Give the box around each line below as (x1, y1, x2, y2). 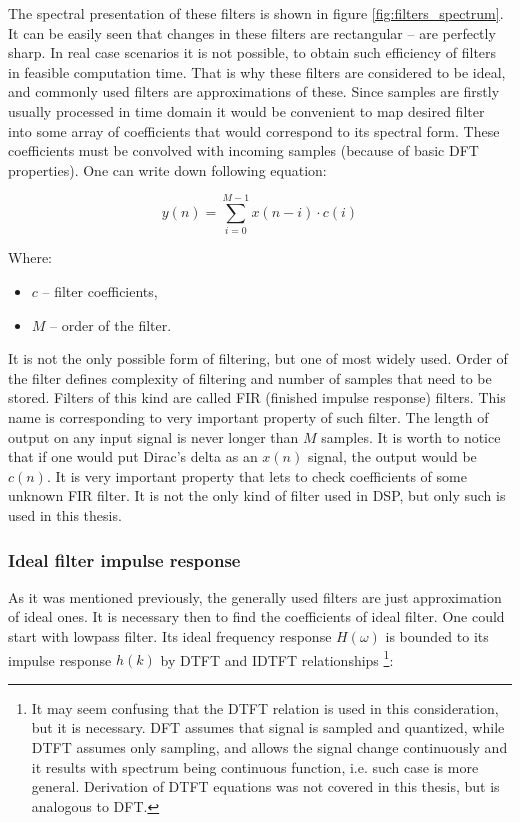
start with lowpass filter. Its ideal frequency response (8, 626, 332, 646)
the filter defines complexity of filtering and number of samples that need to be (8, 367, 492, 388)
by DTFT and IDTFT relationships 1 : (160, 646, 394, 670)
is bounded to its (385, 626, 489, 646)
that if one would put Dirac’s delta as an (8, 446, 258, 467)
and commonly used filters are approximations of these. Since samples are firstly (8, 81, 500, 102)
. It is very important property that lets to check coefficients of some (46, 465, 467, 486)
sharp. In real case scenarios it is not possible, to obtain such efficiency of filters (8, 42, 497, 63)
